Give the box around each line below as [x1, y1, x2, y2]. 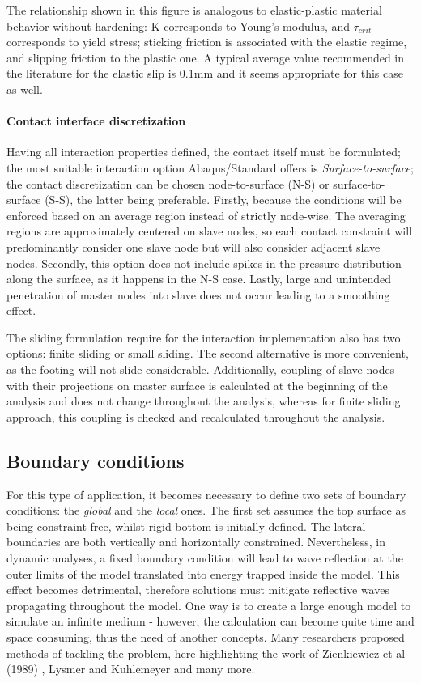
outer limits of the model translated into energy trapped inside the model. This [6, 565, 400, 582]
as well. [6, 80, 43, 97]
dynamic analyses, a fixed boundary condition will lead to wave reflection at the [6, 549, 403, 566]
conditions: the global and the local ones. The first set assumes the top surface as [6, 502, 406, 519]
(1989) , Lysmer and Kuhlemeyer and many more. [6, 660, 255, 677]
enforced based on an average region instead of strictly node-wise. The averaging [6, 206, 406, 223]
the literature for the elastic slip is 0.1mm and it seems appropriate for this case [6, 65, 403, 82]
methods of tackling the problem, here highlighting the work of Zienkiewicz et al [6, 644, 406, 661]
